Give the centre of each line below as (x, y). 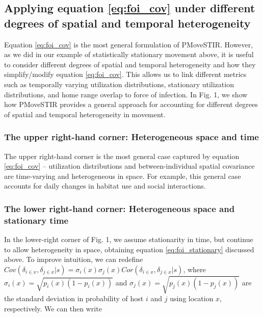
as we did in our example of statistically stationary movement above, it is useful (129, 54)
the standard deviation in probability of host (74, 298)
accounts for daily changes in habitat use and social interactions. (105, 186)
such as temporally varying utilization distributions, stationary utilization (119, 84)
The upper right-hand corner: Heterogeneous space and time (131, 137)
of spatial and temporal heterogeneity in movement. (85, 114)
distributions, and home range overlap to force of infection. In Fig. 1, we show (126, 94)
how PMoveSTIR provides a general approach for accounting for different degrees (131, 104)
